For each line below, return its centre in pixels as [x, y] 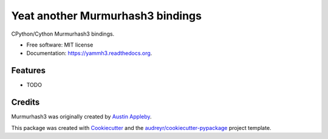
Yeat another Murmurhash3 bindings [106, 16]
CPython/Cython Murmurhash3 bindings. [63, 34]
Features [28, 70]
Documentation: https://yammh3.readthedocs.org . [89, 53]
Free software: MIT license [60, 45]
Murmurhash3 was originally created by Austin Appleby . [81, 117]
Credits [26, 102]
